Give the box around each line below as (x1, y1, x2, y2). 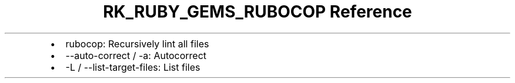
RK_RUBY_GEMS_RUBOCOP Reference (103, 2, 412, 22)
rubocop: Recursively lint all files (65, 37, 209, 50)
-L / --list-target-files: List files (65, 61, 200, 73)
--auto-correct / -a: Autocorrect (65, 49, 207, 61)
